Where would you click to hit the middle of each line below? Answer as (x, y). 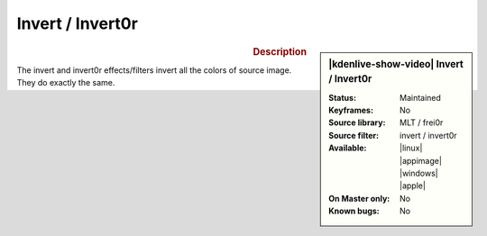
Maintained (421, 97)
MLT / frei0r (422, 123)
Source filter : (354, 135)
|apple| (413, 186)
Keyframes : (351, 110)
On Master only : (359, 198)
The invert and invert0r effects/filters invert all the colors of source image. (154, 70)
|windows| (419, 173)
